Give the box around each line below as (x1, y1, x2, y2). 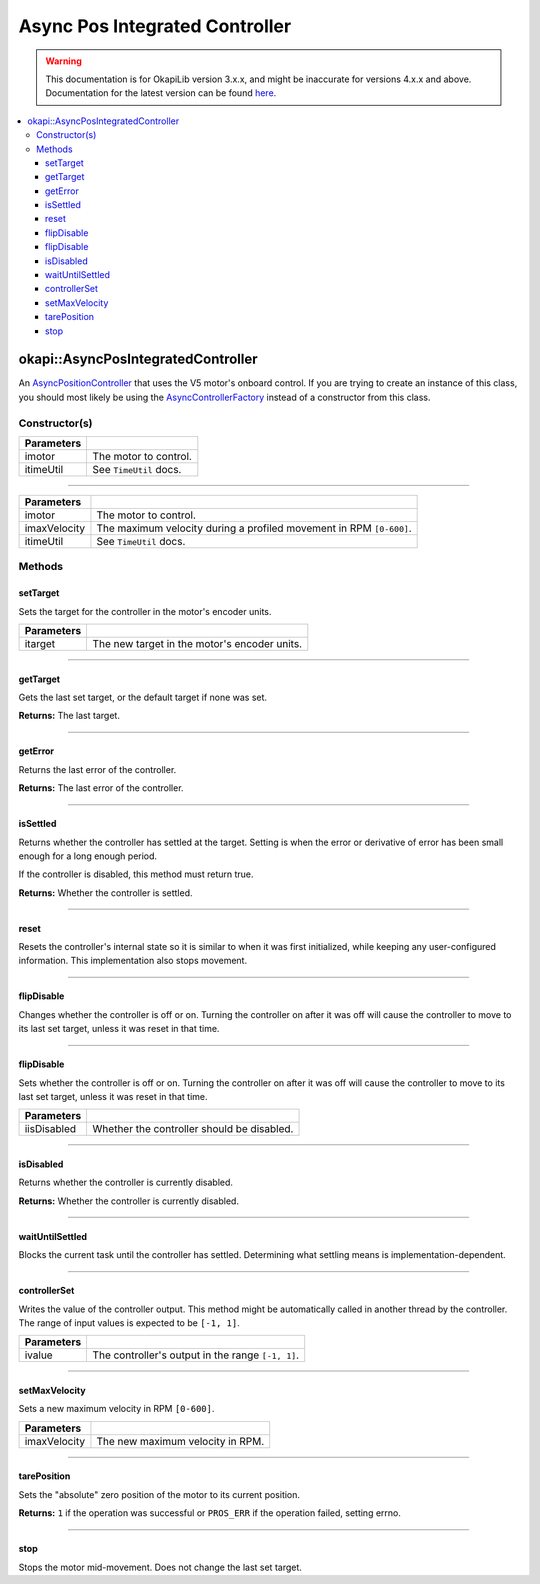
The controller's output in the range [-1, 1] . (92, 1348, 300, 1362)
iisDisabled (24, 1122, 77, 1136)
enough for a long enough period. (18, 850, 158, 862)
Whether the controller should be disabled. (92, 1122, 294, 1136)
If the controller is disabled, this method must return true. (18, 868, 254, 880)
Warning (45, 55, 82, 67)
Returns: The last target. (18, 710, 120, 722)
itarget (24, 636, 56, 650)
